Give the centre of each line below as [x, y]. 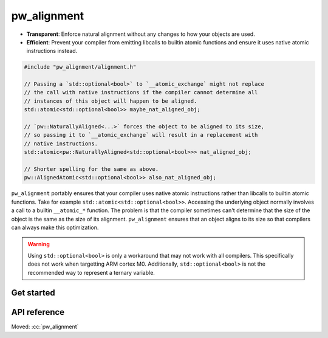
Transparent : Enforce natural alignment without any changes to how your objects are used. [141, 34]
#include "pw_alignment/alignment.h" [80, 67]
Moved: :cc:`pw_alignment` [45, 327]
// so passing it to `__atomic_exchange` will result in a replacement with [141, 135]
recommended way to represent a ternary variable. [91, 272]
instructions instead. [52, 51]
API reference [38, 312]
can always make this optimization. [55, 227]
